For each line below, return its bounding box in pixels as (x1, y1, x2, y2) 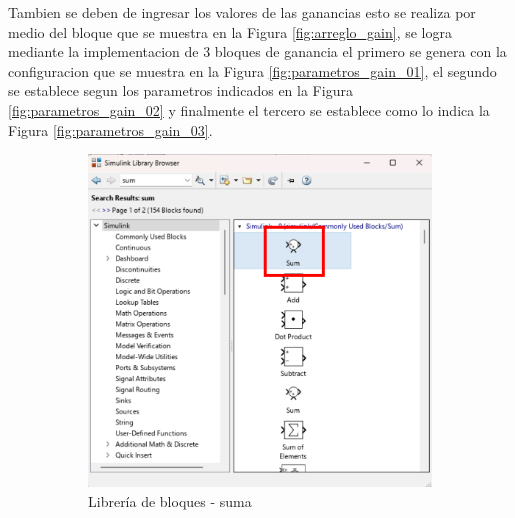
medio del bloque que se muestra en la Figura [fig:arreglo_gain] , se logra (8, 21, 452, 42)
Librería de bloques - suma (88, 490, 252, 511)
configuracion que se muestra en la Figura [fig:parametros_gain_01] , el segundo (8, 60, 497, 81)
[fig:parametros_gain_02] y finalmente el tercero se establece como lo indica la (8, 99, 490, 120)
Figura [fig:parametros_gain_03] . (8, 119, 213, 140)
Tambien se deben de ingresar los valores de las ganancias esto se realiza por (8, 2, 476, 22)
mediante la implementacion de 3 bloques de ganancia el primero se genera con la (8, 41, 507, 62)
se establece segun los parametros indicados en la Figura (8, 80, 353, 101)
